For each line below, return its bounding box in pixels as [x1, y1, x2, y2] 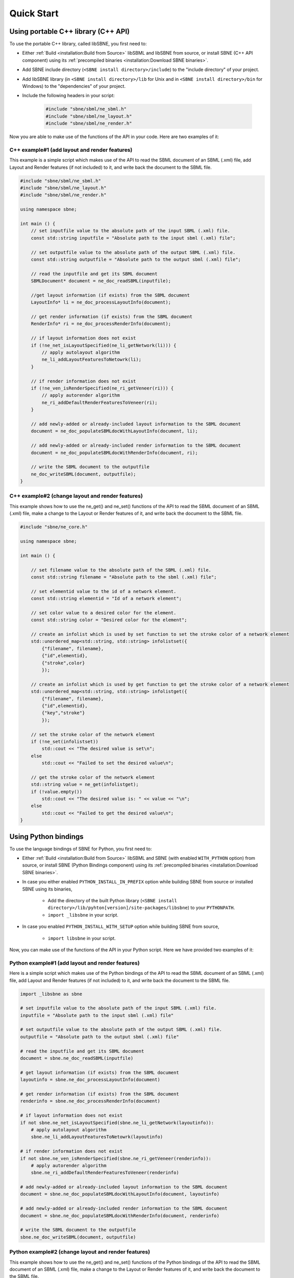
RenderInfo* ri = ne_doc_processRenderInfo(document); [31, 321, 171, 327]
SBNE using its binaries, [22, 886, 72, 892]
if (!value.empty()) [31, 789, 83, 794]
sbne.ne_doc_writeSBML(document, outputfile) [20, 1234, 136, 1240]
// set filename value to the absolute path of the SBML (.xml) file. [31, 567, 212, 573]
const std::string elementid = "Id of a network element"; [31, 596, 182, 602]
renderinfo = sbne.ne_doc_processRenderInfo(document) [20, 1098, 160, 1104]
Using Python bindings [9, 832, 84, 841]
